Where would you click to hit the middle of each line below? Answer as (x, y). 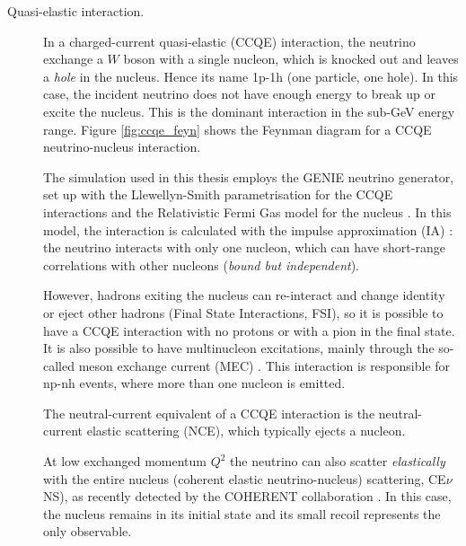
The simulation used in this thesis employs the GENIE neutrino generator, (249, 176)
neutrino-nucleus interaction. (122, 147)
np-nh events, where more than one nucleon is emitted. (194, 383)
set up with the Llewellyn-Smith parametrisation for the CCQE (218, 194)
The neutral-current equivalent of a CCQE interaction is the (209, 413)
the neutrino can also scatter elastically (338, 461)
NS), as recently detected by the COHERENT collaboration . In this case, (247, 496)
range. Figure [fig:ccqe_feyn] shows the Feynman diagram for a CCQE (237, 129)
